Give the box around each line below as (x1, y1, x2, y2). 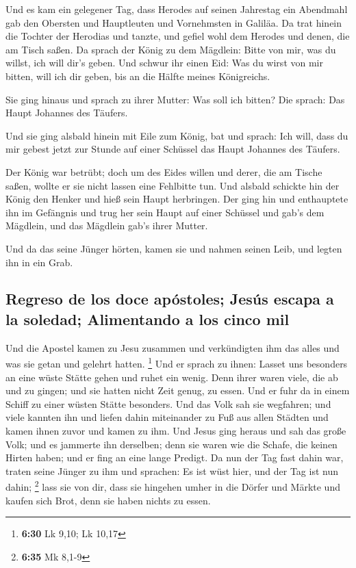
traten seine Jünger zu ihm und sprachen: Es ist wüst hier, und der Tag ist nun (5, 463, 339, 478)
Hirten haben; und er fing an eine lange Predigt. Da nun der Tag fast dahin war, (5, 450, 344, 465)
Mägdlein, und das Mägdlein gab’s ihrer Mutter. (5, 218, 208, 233)
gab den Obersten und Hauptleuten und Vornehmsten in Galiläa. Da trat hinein (5, 15, 342, 29)
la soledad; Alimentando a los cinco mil (5, 308, 290, 329)
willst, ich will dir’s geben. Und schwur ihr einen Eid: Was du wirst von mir (5, 55, 323, 70)
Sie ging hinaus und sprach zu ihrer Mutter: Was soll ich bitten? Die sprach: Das (5, 92, 345, 106)
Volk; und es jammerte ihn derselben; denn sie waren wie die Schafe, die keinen (5, 437, 338, 451)
